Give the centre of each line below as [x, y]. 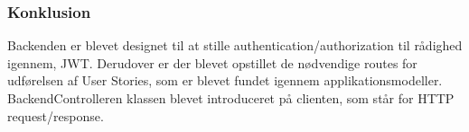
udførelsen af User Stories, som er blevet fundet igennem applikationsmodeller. [225, 80]
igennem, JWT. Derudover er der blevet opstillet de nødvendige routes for [212, 62]
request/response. [56, 115]
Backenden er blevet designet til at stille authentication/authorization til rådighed [235, 45]
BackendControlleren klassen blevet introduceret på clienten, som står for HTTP [231, 98]
